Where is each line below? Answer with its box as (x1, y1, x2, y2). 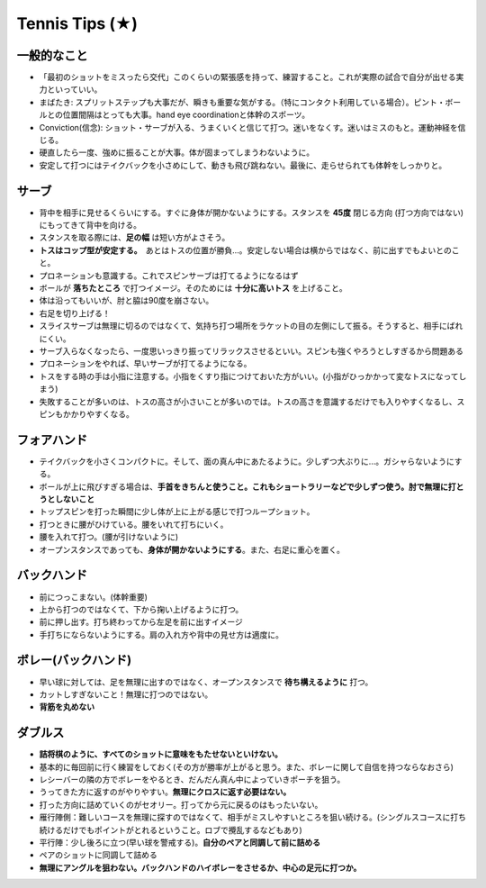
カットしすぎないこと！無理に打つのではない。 (39, 689, 213, 700)
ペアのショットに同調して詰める (39, 849, 157, 860)
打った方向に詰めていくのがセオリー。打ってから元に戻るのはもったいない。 (39, 799, 323, 810)
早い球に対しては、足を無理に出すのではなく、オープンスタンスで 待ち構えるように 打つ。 (39, 676, 373, 687)
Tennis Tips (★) (16, 14, 139, 33)
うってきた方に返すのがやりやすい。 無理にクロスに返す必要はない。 (39, 786, 292, 797)
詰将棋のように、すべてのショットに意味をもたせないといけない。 (39, 748, 283, 760)
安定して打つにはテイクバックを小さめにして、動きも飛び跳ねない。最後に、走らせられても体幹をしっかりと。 (39, 159, 447, 170)
